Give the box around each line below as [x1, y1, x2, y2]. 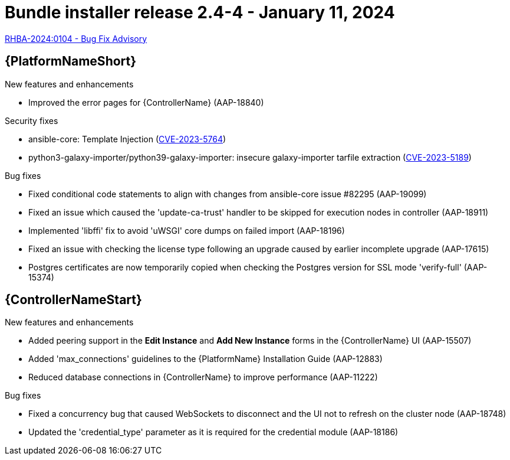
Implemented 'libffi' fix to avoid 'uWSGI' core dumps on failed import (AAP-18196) [28, 225, 345, 236]
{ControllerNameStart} [5, 292, 142, 308]
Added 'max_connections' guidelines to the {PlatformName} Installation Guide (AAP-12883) [28, 354, 383, 364]
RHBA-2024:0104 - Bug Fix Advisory [5, 33, 147, 44]
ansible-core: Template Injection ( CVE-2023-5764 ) [28, 133, 226, 144]
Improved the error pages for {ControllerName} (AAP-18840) [28, 97, 264, 107]
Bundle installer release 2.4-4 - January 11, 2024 [5, 2, 395, 22]
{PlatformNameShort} [5, 54, 137, 69]
